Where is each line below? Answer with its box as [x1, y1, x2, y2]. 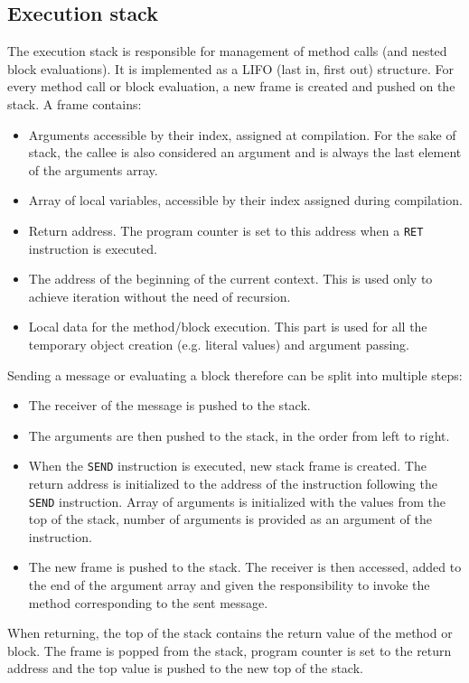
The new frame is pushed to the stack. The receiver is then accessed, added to [28, 557, 462, 576]
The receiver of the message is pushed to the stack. [28, 396, 311, 415]
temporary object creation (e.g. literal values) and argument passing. [28, 334, 410, 353]
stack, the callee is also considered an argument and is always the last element [28, 143, 462, 162]
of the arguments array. [28, 160, 158, 179]
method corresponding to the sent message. [28, 593, 268, 612]
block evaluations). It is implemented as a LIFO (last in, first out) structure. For [7, 59, 454, 78]
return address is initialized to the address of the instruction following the [28, 474, 437, 493]
